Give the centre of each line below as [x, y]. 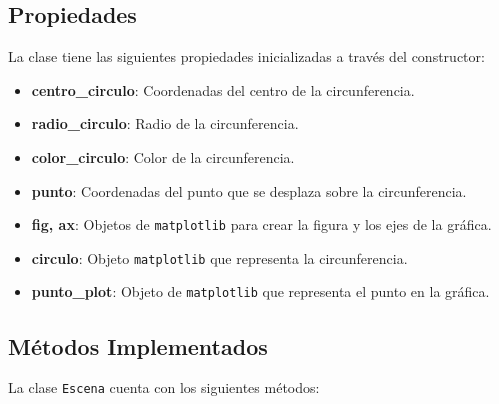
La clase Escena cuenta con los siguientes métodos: [164, 387]
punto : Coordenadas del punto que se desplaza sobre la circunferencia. [249, 190]
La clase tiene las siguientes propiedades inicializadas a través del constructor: [246, 56]
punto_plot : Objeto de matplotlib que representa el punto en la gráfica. [260, 291]
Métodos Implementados [138, 345]
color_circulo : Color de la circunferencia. [163, 156]
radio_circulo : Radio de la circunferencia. [165, 123]
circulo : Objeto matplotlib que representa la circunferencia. [219, 257]
